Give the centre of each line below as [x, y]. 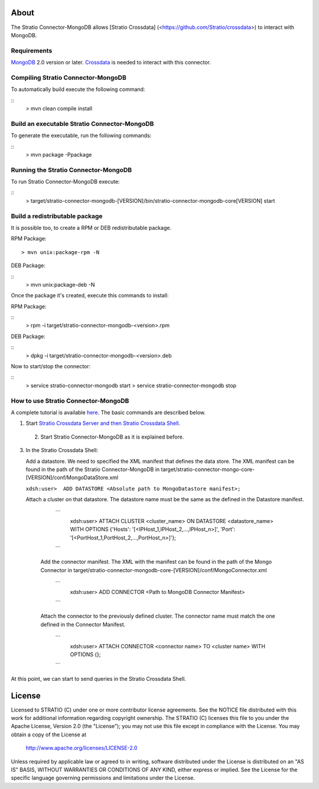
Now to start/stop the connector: [51, 366]
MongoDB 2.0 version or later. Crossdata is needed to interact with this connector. [111, 63]
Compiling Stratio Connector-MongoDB [69, 77]
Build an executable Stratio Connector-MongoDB [82, 124]
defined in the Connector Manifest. [83, 624]
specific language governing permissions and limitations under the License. [103, 778]
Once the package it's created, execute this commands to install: [90, 296]
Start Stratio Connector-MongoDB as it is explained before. [112, 437]
